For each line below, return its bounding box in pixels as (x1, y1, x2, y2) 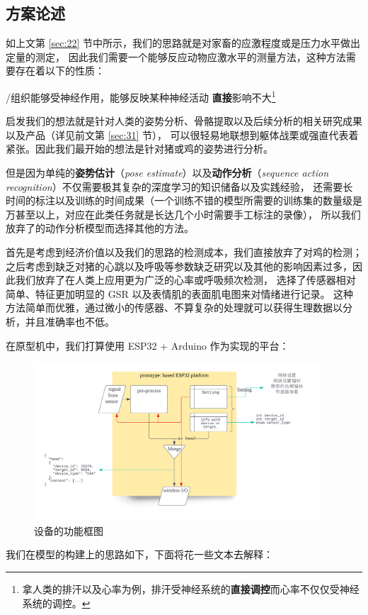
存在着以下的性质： (15, 63, 105, 78)
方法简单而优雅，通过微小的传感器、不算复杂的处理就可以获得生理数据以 (6, 300, 343, 315)
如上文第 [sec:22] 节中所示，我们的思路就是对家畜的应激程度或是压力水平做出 (6, 35, 360, 50)
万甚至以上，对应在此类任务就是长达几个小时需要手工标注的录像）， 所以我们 (6, 206, 361, 221)
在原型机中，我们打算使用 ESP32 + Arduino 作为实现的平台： (6, 338, 289, 353)
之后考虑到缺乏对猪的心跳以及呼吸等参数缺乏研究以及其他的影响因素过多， (6, 258, 352, 273)
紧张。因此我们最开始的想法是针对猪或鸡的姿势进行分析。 (6, 141, 273, 156)
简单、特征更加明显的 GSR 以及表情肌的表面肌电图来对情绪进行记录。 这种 (6, 286, 354, 301)
